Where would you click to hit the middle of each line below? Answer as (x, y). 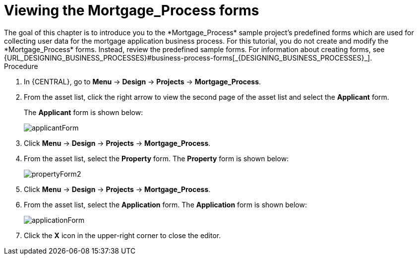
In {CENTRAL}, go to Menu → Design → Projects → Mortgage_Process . (143, 81)
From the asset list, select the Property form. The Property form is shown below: (156, 158)
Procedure (21, 66)
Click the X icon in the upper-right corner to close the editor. (122, 235)
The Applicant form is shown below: (84, 112)
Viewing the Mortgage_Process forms (132, 10)
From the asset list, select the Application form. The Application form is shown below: (165, 204)
